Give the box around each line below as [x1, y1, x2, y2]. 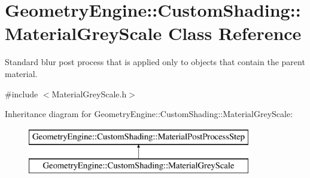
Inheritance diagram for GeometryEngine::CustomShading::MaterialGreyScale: [5, 108, 293, 120]
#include [5, 87, 38, 100]
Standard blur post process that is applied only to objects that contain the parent [5, 56, 305, 68]
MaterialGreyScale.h [51, 87, 127, 100]
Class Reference [168, 21, 302, 45]
